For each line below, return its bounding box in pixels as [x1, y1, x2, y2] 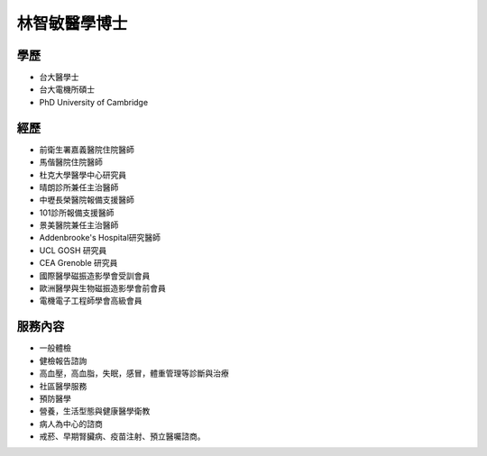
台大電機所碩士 [39, 84, 95, 95]
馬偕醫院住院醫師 [39, 157, 103, 168]
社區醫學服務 [39, 380, 87, 391]
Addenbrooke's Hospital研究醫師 [39, 233, 161, 243]
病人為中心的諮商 [39, 418, 103, 429]
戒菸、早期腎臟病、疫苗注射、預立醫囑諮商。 [39, 431, 206, 442]
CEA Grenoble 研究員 [39, 258, 118, 269]
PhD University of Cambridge [39, 96, 149, 107]
